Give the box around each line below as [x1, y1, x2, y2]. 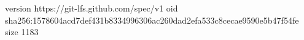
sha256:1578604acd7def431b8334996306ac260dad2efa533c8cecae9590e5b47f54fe [5, 13, 299, 26]
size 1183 [5, 25, 39, 38]
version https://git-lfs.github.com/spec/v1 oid [5, 2, 178, 14]
